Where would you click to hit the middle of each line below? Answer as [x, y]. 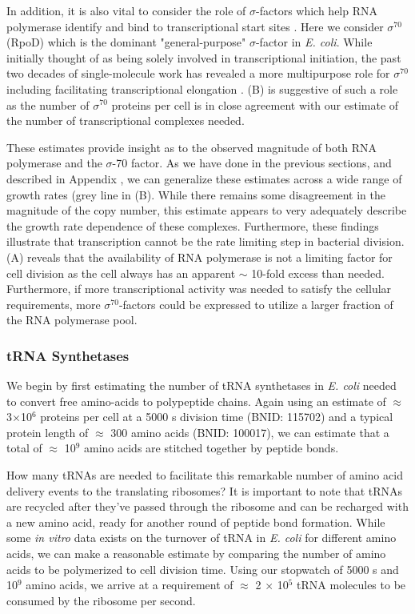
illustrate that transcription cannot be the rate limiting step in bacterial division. [206, 241]
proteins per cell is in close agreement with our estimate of [255, 104]
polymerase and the [54, 163]
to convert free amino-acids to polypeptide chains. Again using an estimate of [196, 401]
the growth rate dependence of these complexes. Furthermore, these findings [193, 225]
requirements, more [54, 304]
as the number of [48, 104]
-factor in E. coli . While [314, 42]
